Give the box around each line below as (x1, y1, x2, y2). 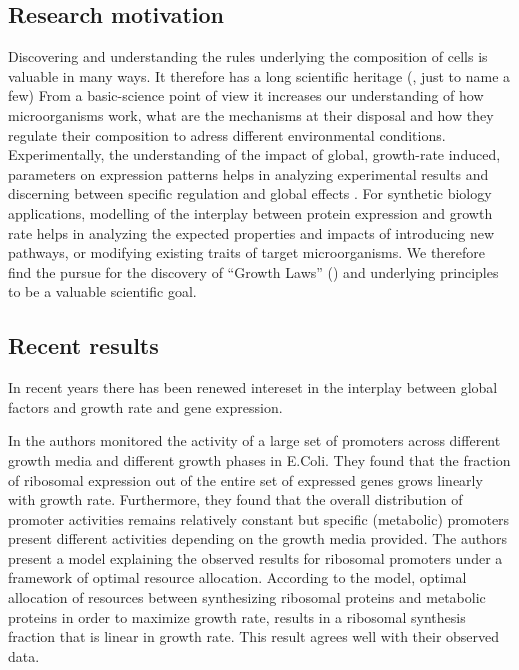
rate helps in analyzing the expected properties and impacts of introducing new (8, 222, 495, 243)
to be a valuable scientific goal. (8, 281, 197, 302)
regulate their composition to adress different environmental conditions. (8, 124, 446, 145)
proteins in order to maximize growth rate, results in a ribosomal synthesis (8, 606, 466, 627)
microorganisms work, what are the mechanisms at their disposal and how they (8, 104, 494, 125)
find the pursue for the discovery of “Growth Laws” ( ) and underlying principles (8, 261, 499, 282)
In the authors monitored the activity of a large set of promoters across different (8, 430, 501, 451)
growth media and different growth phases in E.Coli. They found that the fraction (8, 449, 511, 470)
